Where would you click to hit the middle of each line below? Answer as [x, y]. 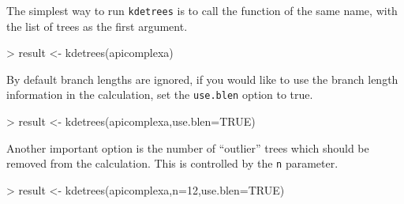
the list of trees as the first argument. [97, 26]
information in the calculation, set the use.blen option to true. [160, 94]
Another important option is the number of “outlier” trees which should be [188, 147]
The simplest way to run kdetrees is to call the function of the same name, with [202, 10]
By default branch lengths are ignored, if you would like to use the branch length [202, 79]
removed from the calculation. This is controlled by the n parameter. [172, 163]
